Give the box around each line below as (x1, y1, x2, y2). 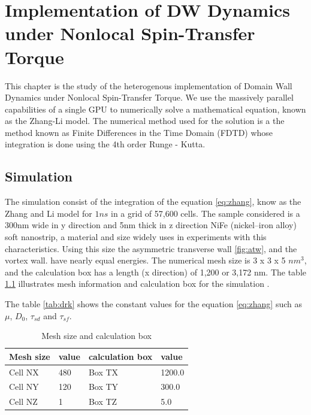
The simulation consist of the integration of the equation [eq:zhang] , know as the (5, 195, 301, 208)
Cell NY (9, 380, 39, 393)
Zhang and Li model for (5, 207, 92, 219)
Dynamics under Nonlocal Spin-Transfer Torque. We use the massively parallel (5, 91, 294, 104)
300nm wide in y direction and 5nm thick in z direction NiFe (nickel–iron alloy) (5, 219, 297, 231)
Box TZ (88, 395, 117, 408)
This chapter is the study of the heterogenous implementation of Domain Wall (5, 79, 292, 92)
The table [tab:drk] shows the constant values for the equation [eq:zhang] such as (5, 298, 303, 310)
